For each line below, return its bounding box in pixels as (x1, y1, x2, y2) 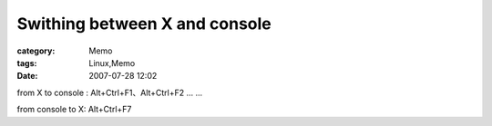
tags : (16, 57, 37, 68)
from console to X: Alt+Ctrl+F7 (16, 104, 132, 115)
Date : (16, 71, 38, 82)
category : (16, 45, 56, 56)
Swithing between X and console (16, 14, 272, 34)
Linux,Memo (88, 57, 136, 68)
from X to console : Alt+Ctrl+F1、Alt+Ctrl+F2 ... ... (16, 87, 203, 98)
